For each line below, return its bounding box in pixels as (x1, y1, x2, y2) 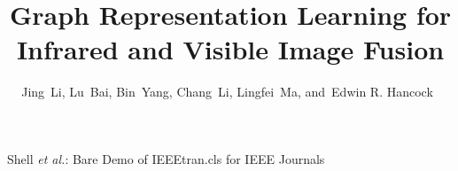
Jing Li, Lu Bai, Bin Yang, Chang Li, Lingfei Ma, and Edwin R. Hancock (21, 82, 433, 101)
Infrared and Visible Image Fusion (16, 31, 445, 67)
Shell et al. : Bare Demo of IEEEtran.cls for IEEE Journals (7, 149, 325, 167)
